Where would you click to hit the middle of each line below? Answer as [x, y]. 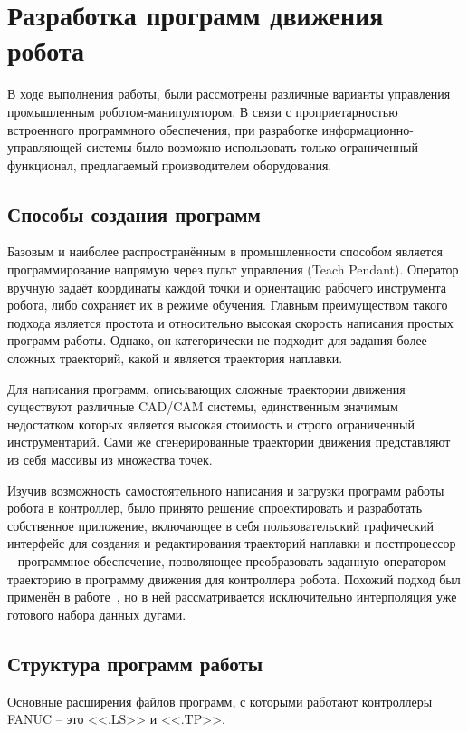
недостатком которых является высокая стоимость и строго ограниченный [211, 424]
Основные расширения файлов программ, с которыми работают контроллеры [220, 701]
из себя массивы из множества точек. [110, 460]
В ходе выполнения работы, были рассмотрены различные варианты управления [229, 94]
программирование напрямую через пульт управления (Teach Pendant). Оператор [233, 270]
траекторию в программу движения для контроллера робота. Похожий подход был [234, 578]
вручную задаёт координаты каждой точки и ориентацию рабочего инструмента [227, 287]
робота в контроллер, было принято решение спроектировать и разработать [215, 508]
